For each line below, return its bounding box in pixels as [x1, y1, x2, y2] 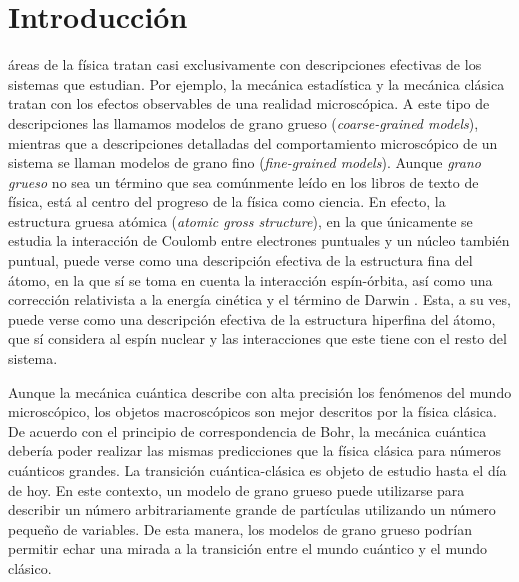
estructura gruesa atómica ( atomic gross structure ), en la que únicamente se [8, 210, 473, 231]
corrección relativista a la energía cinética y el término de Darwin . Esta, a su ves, [8, 289, 511, 310]
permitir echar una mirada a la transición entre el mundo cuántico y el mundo [8, 538, 488, 559]
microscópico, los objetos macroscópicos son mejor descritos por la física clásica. [8, 401, 497, 422]
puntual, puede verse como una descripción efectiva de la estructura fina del [8, 250, 473, 271]
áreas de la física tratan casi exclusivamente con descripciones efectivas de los [8, 54, 482, 75]
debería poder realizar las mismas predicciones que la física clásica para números [8, 440, 502, 461]
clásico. [8, 557, 52, 578]
